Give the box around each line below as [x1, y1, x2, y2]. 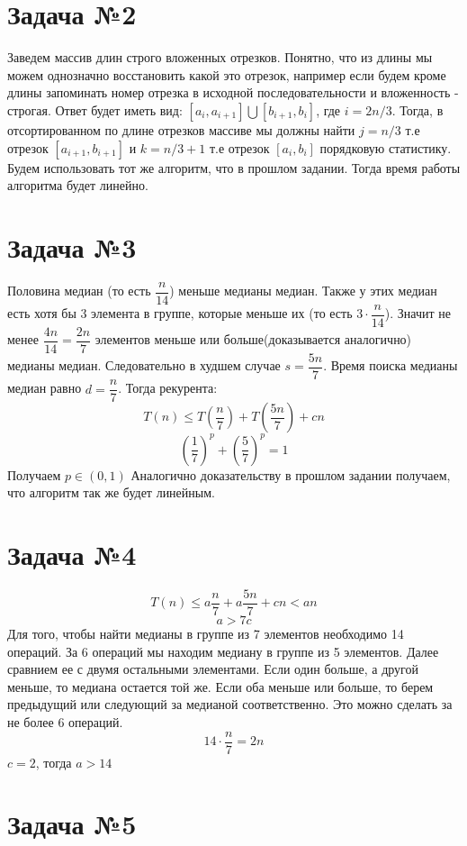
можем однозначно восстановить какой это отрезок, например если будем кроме [7, 65, 446, 84]
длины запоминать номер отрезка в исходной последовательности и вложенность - [7, 83, 459, 102]
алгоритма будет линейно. [7, 176, 148, 195]
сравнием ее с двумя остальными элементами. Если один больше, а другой [7, 660, 418, 678]
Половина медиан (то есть [7, 281, 151, 300]
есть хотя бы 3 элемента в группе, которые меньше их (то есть [7, 304, 353, 323]
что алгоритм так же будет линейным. [7, 483, 215, 502]
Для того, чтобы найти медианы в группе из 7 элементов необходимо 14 [7, 624, 404, 642]
